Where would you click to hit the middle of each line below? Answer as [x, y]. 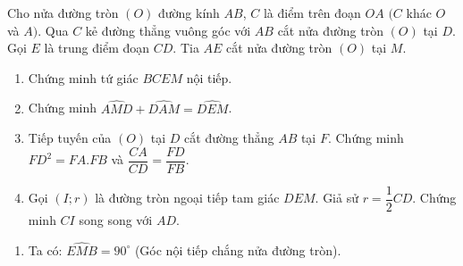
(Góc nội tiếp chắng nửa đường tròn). [238, 249]
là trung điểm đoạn [97, 48]
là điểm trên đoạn [312, 12]
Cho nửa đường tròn [63, 12]
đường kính [189, 12]
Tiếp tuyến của [70, 138]
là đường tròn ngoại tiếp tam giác [187, 198]
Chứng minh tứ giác [83, 77]
